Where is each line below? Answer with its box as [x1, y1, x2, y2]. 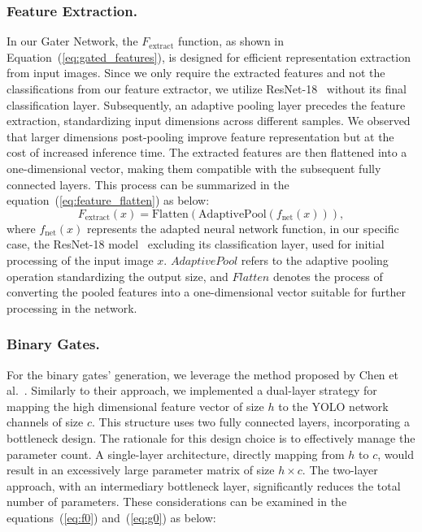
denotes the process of [272, 267, 383, 284]
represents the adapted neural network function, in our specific [86, 219, 399, 236]
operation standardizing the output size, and [7, 267, 228, 284]
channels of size [7, 413, 84, 430]
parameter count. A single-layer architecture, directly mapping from [7, 445, 345, 462]
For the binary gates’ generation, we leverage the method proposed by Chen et [7, 365, 398, 383]
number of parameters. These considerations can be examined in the [7, 493, 347, 510]
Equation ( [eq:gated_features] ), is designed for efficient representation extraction [7, 48, 411, 65]
